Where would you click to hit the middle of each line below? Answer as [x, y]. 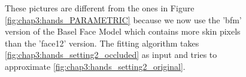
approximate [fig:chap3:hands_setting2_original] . [95, 66]
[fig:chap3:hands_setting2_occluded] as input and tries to [111, 55]
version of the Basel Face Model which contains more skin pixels [123, 31]
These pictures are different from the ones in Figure [100, 8]
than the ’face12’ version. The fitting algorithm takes [102, 43]
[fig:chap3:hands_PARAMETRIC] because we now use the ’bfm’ [123, 19]
